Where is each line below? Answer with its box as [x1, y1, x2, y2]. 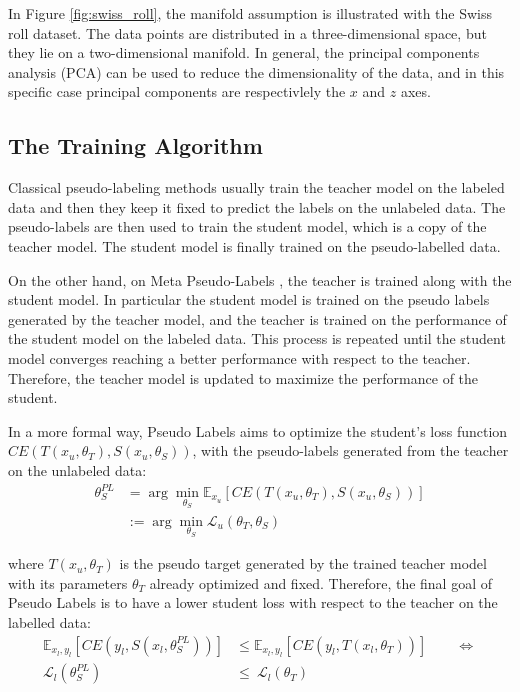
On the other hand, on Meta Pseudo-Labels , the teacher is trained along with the [8, 269, 512, 290]
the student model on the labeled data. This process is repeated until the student [8, 328, 506, 349]
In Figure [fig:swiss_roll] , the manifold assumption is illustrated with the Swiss [8, 3, 493, 23]
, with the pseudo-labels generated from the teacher [192, 440, 509, 461]
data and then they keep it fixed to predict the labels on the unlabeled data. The [8, 196, 506, 217]
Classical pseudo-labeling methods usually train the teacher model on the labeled [8, 177, 505, 198]
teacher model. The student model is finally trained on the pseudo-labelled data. [8, 235, 501, 256]
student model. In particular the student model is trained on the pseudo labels [8, 289, 490, 310]
